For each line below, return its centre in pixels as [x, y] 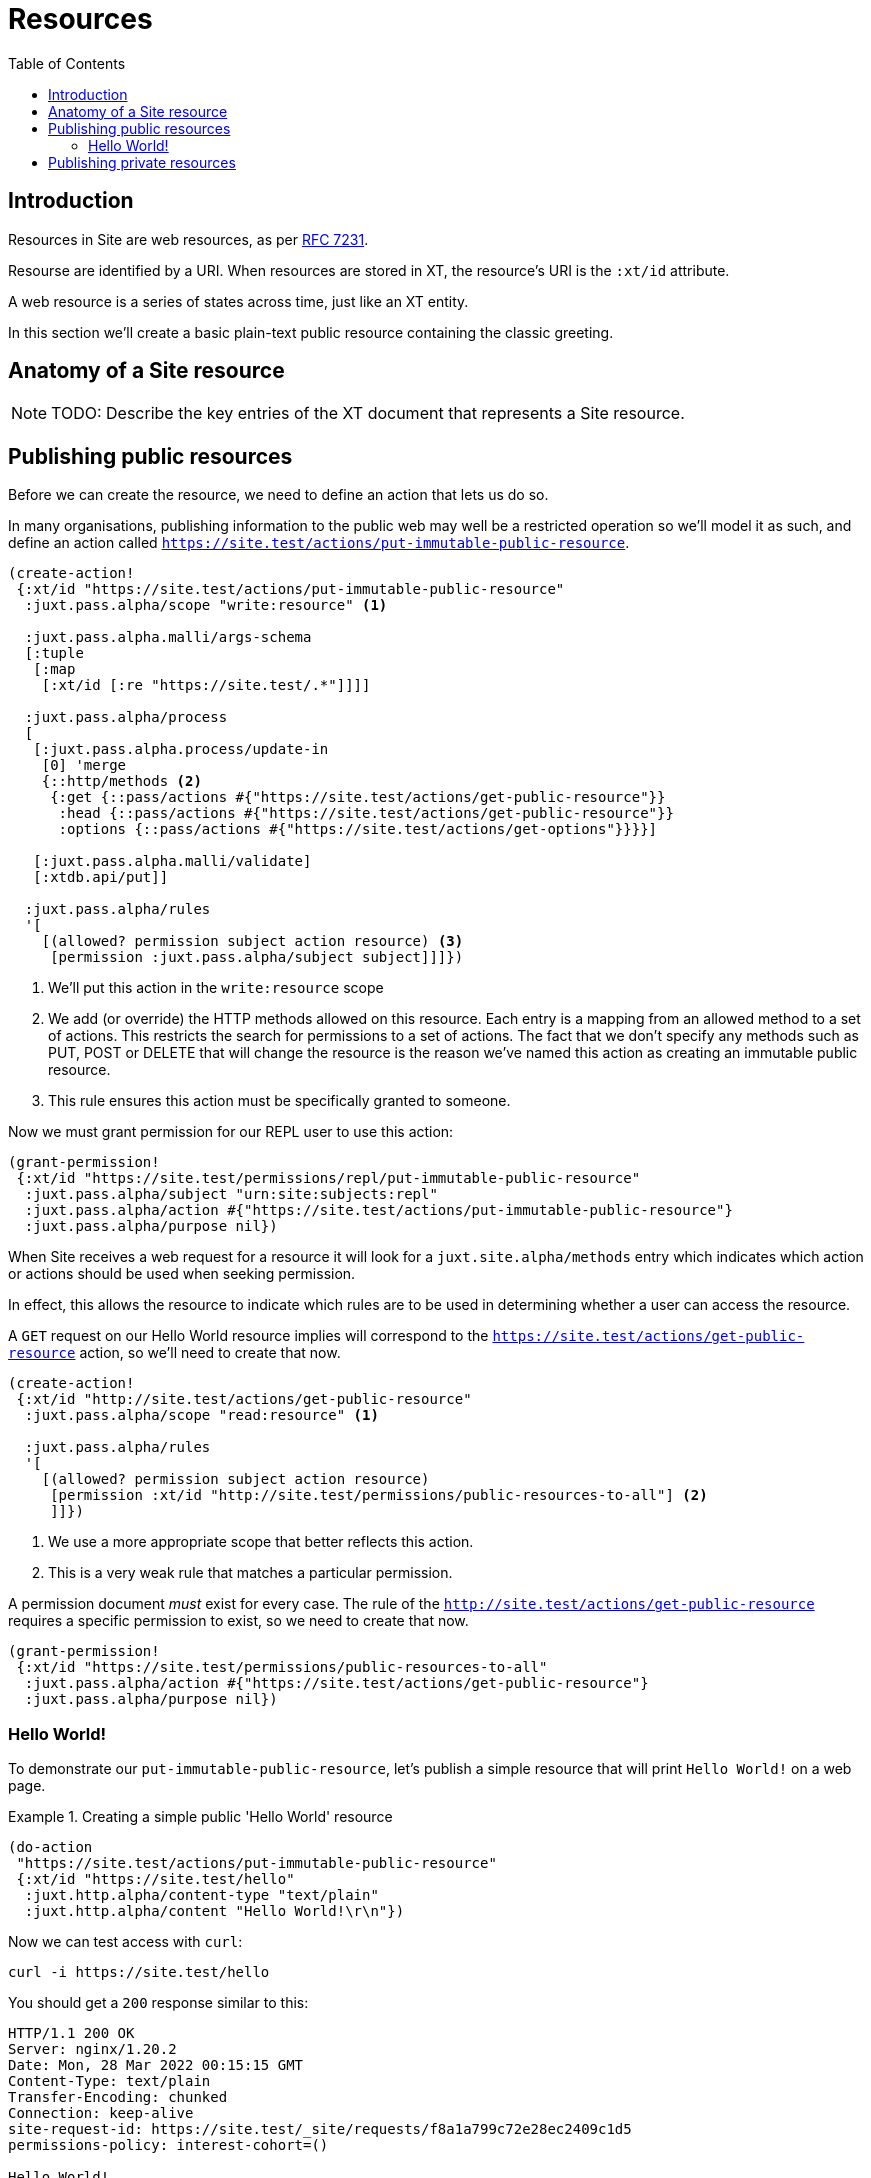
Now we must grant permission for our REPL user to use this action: [231, 1132]
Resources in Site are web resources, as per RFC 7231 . [188, 239]
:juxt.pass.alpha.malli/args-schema [168, 637]
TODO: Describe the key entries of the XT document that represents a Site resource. [368, 413]
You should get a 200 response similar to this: [158, 2003]
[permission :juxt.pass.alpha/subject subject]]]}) [257, 957]
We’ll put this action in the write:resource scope [216, 988]
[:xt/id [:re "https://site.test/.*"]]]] [206, 685]
